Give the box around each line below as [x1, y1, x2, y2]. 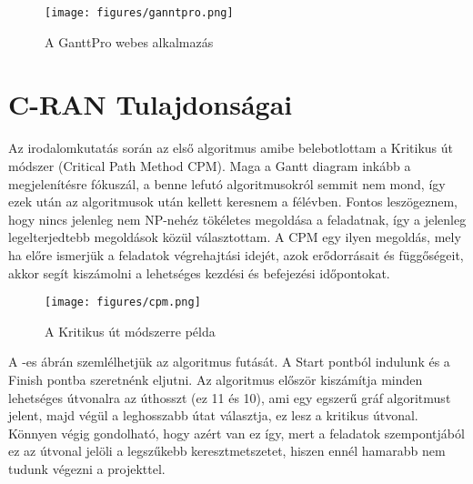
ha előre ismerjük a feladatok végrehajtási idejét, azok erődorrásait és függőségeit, [8, 245, 464, 264]
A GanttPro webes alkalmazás [45, 32, 214, 51]
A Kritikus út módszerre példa [45, 321, 216, 340]
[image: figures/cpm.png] [45, 296, 201, 309]
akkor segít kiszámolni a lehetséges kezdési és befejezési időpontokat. [8, 263, 390, 282]
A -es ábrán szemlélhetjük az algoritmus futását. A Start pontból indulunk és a [8, 352, 450, 371]
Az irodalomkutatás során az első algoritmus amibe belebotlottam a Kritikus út [8, 138, 453, 157]
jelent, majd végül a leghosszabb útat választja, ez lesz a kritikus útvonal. [8, 406, 418, 425]
